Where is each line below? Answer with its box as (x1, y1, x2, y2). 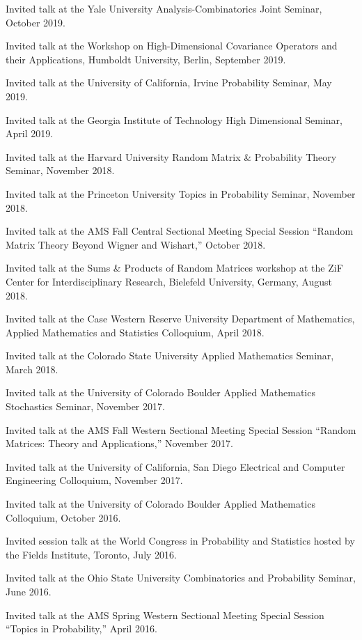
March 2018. (6, 361, 58, 376)
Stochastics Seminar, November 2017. (6, 399, 165, 414)
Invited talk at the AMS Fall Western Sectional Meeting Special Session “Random (6, 422, 356, 437)
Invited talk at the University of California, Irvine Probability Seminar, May (6, 75, 332, 90)
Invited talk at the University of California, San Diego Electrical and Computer (6, 459, 345, 474)
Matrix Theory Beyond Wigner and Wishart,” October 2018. (6, 237, 266, 251)
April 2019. (6, 126, 54, 141)
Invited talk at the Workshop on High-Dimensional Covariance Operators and (6, 38, 338, 53)
